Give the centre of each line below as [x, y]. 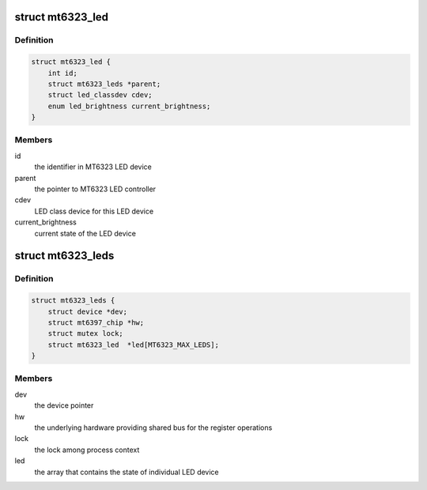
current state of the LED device [85, 233]
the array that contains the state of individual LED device [127, 472]
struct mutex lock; [86, 334]
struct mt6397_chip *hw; [96, 322]
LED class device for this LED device [94, 211]
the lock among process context [87, 450]
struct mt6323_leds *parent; [104, 84]
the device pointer [64, 405]
